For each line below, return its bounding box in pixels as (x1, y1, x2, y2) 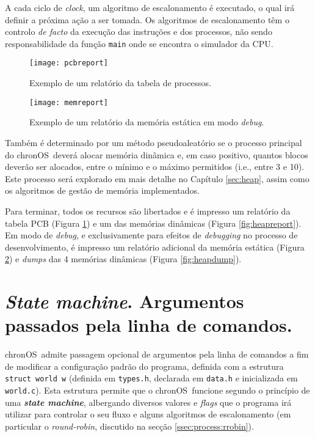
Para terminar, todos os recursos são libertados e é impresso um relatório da (5, 204, 291, 217)
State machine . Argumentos (5, 288, 244, 314)
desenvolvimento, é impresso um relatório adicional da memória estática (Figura (5, 240, 305, 253)
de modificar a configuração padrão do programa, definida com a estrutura (5, 359, 284, 372)
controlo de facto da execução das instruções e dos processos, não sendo (5, 25, 272, 38)
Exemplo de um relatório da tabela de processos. (29, 76, 212, 89)
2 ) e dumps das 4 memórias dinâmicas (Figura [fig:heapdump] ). (5, 252, 242, 265)
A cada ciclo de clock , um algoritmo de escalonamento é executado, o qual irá (5, 1, 295, 13)
